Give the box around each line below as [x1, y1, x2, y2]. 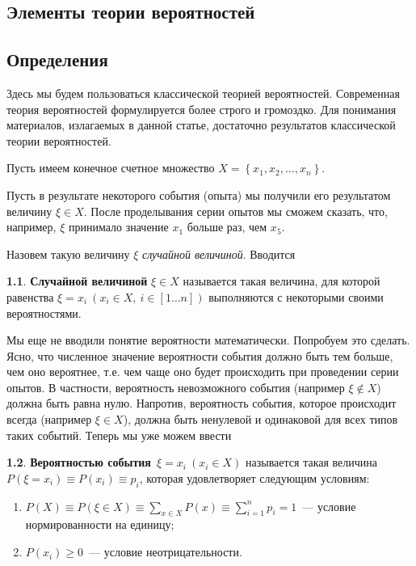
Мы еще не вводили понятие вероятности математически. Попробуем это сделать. [6, 332, 410, 348]
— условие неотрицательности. [89, 543, 242, 560]
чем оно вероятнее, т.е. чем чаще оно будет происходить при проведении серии [6, 363, 399, 380]
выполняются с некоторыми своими [208, 288, 384, 305]
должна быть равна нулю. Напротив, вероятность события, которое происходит [6, 395, 397, 412]
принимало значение [68, 218, 169, 235]
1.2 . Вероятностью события [6, 454, 151, 471]
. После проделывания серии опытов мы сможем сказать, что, [83, 202, 388, 219]
